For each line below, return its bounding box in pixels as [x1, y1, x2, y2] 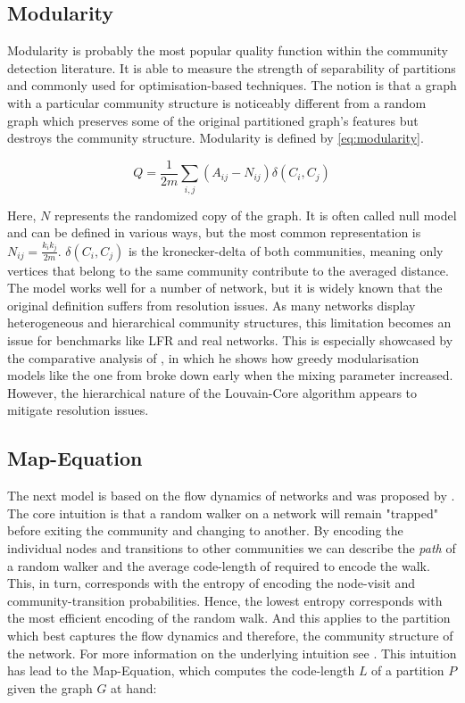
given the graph [7, 678, 93, 697]
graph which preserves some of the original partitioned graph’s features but [7, 111, 419, 129]
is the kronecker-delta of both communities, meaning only [128, 241, 444, 260]
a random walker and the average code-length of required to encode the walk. [7, 556, 430, 575]
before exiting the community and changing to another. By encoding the [7, 521, 403, 540]
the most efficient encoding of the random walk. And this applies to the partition [7, 608, 451, 627]
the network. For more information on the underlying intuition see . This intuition [7, 643, 457, 662]
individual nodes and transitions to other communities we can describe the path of [7, 539, 456, 558]
